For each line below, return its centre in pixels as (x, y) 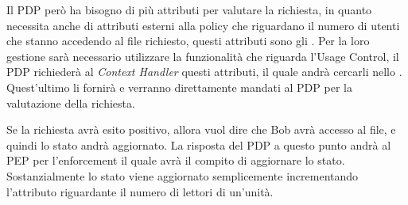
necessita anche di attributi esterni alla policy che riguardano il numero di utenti (203, 25)
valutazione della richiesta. (71, 102)
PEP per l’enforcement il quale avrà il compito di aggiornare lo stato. (176, 160)
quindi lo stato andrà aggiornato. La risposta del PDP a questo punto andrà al (199, 144)
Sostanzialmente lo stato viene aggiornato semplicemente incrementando (183, 175)
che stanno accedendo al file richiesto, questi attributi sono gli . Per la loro (188, 41)
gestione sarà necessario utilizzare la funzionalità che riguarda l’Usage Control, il (203, 56)
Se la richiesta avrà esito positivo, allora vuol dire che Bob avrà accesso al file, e (201, 129)
